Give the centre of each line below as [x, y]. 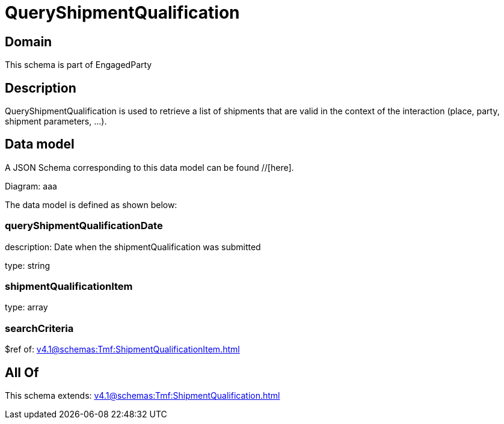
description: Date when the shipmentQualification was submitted [133, 247]
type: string [28, 265]
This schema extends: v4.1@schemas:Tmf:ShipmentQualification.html [143, 395]
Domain [29, 41]
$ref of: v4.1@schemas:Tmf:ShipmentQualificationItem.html [122, 349]
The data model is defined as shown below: [91, 204]
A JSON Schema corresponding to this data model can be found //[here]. [149, 167]
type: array [26, 307]
